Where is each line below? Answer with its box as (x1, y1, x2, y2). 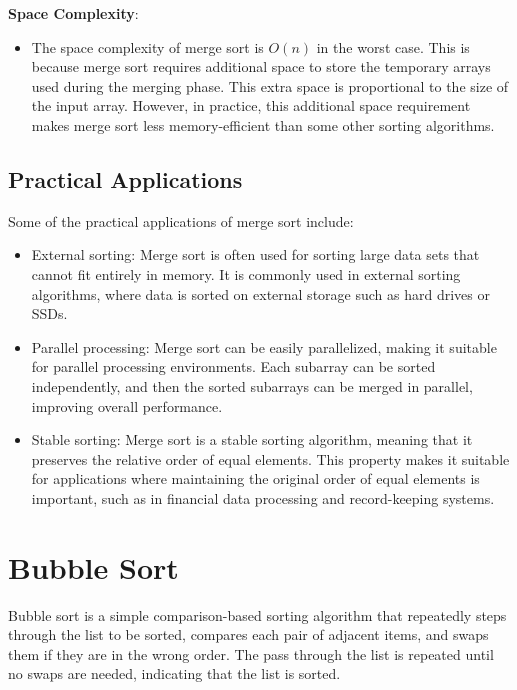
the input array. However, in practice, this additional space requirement (31, 95, 471, 116)
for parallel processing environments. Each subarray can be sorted (31, 356, 436, 377)
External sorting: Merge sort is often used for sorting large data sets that (31, 244, 480, 265)
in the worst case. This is (316, 36, 470, 57)
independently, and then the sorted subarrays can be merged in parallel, (31, 375, 473, 396)
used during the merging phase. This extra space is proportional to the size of (31, 75, 509, 96)
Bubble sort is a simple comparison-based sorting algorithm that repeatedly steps (8, 604, 507, 625)
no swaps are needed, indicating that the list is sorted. (8, 663, 341, 684)
